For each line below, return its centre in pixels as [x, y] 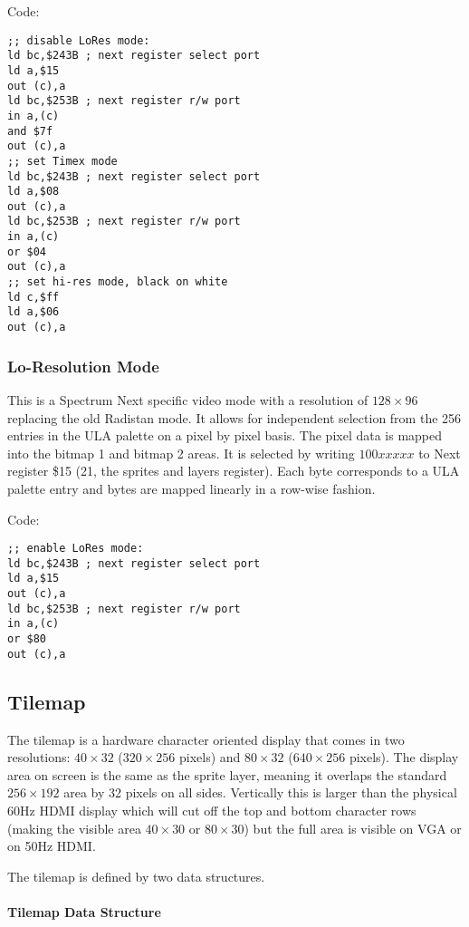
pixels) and [210, 757]
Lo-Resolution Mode [83, 366]
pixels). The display [404, 757]
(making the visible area [74, 828]
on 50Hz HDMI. [52, 846]
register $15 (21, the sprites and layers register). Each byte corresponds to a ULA [234, 471]
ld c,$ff [33, 297]
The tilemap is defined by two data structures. [136, 876]
